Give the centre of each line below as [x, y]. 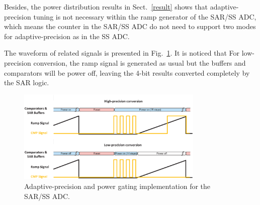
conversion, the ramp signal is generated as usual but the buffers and [140, 62]
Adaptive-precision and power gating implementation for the [117, 186]
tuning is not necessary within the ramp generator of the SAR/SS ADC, [145, 16]
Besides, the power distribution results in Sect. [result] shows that [106, 7]
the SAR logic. [27, 82]
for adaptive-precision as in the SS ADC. [67, 36]
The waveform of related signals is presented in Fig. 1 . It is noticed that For [122, 53]
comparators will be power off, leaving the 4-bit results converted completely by [127, 72]
